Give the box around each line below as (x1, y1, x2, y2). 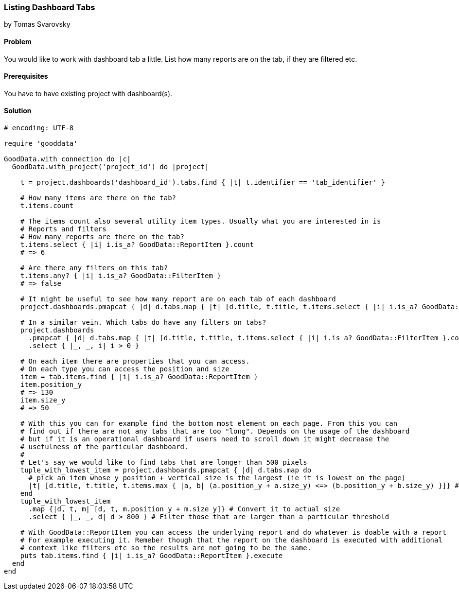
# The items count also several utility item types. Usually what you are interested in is (20, 217, 381, 226)
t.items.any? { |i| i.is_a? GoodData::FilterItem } (20, 272, 221, 280)
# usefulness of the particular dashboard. (20, 443, 189, 451)
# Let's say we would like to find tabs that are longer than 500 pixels (20, 458, 307, 467)
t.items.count (20, 202, 74, 210)
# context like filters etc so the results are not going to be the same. (20, 544, 312, 552)
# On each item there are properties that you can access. (20, 357, 250, 366)
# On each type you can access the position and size (20, 365, 229, 373)
